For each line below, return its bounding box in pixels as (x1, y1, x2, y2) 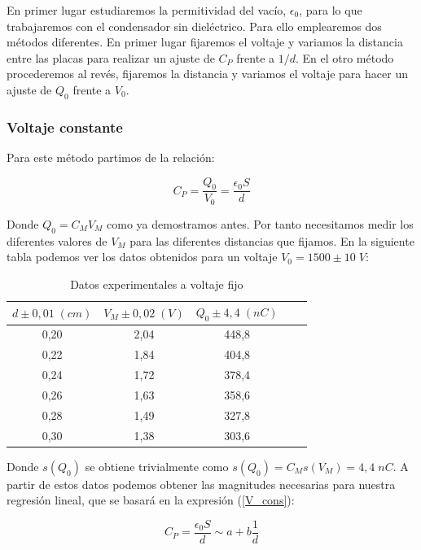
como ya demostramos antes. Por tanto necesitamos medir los (107, 215, 414, 232)
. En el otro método (295, 49, 394, 66)
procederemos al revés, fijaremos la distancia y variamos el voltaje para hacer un (7, 65, 408, 82)
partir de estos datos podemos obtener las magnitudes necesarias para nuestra (7, 475, 396, 492)
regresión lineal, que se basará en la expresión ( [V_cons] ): (7, 491, 295, 509)
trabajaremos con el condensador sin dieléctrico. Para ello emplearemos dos (7, 17, 382, 34)
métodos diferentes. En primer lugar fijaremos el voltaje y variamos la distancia (7, 33, 403, 50)
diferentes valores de (7, 232, 107, 249)
